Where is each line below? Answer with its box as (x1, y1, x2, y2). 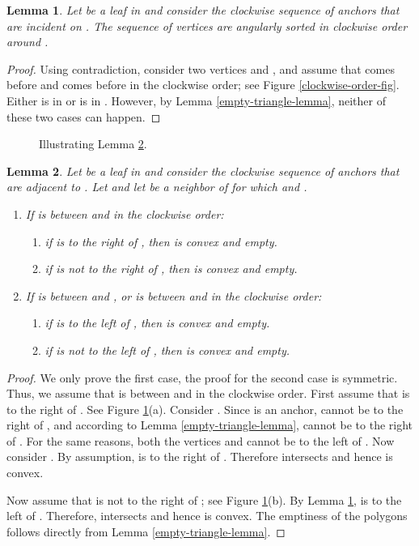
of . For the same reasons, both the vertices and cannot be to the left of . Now (6, 432, 395, 449)
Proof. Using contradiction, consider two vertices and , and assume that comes (6, 60, 395, 77)
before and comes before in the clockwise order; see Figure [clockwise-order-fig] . (6, 76, 400, 93)
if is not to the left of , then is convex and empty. (44, 341, 290, 358)
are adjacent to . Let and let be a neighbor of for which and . (6, 178, 307, 195)
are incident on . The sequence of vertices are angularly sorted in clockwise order (6, 17, 408, 34)
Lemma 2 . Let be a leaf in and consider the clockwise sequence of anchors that (6, 162, 400, 179)
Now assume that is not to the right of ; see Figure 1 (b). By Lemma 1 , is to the (6, 491, 402, 508)
